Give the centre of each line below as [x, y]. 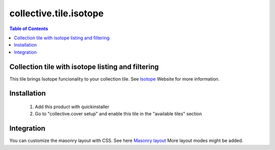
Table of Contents [29, 29]
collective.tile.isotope [57, 13]
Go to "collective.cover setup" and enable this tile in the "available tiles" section [118, 114]
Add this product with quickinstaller [72, 107]
